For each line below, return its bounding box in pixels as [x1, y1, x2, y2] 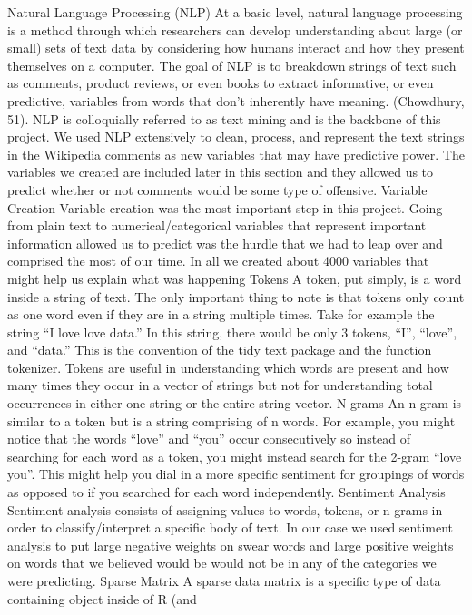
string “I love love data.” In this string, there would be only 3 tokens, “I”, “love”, [7, 322, 457, 341]
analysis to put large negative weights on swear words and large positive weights [7, 535, 454, 554]
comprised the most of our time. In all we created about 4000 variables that [7, 251, 429, 270]
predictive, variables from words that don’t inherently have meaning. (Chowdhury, [7, 91, 465, 110]
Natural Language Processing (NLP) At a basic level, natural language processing [7, 3, 463, 21]
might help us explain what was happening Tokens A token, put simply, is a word [7, 268, 462, 288]
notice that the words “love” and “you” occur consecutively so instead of [7, 429, 411, 448]
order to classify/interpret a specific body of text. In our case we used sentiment [7, 518, 454, 537]
